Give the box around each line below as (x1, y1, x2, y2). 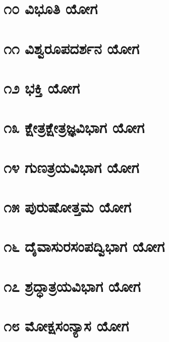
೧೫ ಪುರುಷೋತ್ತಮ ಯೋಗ (4, 196, 131, 217)
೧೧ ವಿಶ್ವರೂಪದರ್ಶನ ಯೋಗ (4, 37, 139, 58)
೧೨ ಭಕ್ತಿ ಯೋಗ (4, 77, 80, 98)
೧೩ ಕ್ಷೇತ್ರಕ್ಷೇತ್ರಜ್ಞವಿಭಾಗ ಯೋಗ (4, 117, 145, 138)
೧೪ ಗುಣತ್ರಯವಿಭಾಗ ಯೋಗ (4, 156, 139, 177)
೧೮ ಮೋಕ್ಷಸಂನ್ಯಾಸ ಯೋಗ (4, 315, 129, 336)
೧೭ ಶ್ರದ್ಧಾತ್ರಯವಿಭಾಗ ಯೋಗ (4, 275, 141, 296)
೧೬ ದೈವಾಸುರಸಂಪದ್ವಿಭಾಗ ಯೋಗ (4, 236, 165, 256)
